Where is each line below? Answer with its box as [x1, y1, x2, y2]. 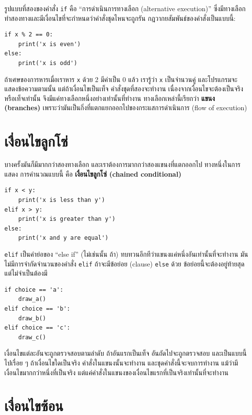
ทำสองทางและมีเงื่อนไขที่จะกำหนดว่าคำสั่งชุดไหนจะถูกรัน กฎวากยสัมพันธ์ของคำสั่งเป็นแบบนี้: [4, 13, 236, 23]
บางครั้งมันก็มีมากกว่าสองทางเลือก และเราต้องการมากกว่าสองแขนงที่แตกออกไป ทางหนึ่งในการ [4, 159, 241, 169]
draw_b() [18, 315, 46, 322]
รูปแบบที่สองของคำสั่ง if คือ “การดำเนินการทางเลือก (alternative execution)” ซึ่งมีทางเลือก [4, 3, 246, 13]
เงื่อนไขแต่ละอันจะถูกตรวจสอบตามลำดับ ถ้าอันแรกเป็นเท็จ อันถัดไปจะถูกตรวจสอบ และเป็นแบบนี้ [4, 348, 247, 358]
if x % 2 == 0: [4, 31, 53, 38]
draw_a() [18, 296, 46, 303]
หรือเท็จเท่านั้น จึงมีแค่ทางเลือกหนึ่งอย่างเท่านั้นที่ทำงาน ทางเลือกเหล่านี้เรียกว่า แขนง [4, 93, 215, 103]
